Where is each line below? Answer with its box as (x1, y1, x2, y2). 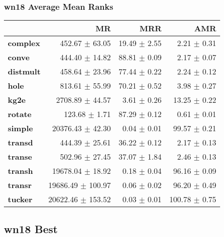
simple (8, 122, 33, 134)
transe (8, 151, 32, 163)
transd (8, 137, 33, 148)
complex (8, 37, 41, 49)
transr (8, 179, 32, 191)
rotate (8, 108, 32, 120)
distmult (8, 66, 41, 77)
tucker (8, 193, 33, 205)
